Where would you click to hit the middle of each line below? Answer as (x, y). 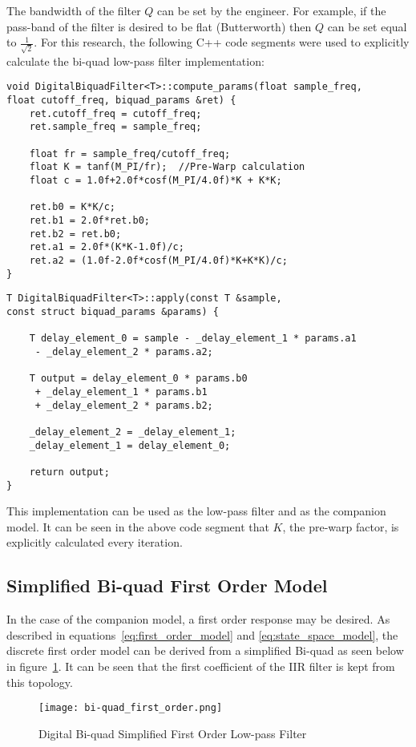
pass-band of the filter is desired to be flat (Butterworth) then (159, 26)
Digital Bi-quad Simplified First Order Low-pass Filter (173, 733)
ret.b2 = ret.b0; (75, 234)
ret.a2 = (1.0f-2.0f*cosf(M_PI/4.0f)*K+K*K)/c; (158, 261)
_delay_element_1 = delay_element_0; (130, 445)
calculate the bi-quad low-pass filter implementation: (135, 61)
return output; (69, 472)
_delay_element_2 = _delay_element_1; (133, 432)
